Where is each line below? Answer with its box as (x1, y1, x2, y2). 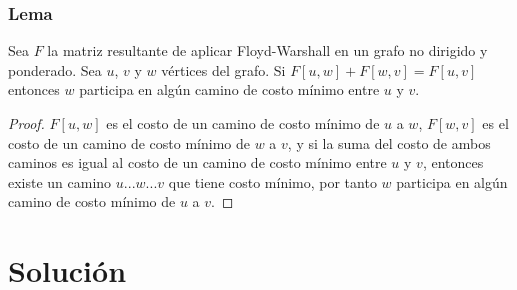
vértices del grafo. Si (161, 59, 286, 80)
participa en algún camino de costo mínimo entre (79, 79, 380, 100)
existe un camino (8, 171, 112, 192)
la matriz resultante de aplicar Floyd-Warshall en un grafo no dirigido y (47, 40, 488, 61)
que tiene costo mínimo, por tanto (168, 171, 377, 192)
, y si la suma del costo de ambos (287, 132, 491, 153)
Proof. (8, 113, 45, 133)
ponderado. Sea (8, 59, 102, 80)
